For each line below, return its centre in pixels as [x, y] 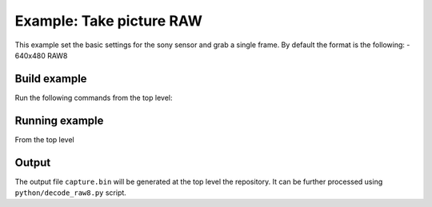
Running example [59, 120]
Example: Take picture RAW [109, 21]
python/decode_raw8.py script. [71, 193]
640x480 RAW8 [41, 55]
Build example [51, 79]
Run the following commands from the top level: [94, 98]
